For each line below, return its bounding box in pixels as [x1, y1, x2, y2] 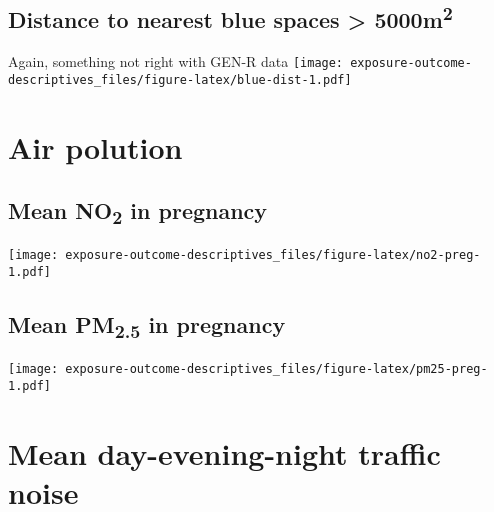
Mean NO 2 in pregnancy [8, 195, 268, 230]
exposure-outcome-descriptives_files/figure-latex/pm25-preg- [65, 362, 488, 377]
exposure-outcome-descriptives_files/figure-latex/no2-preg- [65, 248, 481, 263]
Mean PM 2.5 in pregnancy [8, 309, 286, 344]
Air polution [8, 126, 183, 167]
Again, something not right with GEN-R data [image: [8, 51, 344, 72]
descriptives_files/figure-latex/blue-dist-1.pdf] [8, 72, 352, 87]
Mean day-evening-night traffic [8, 432, 441, 473]
